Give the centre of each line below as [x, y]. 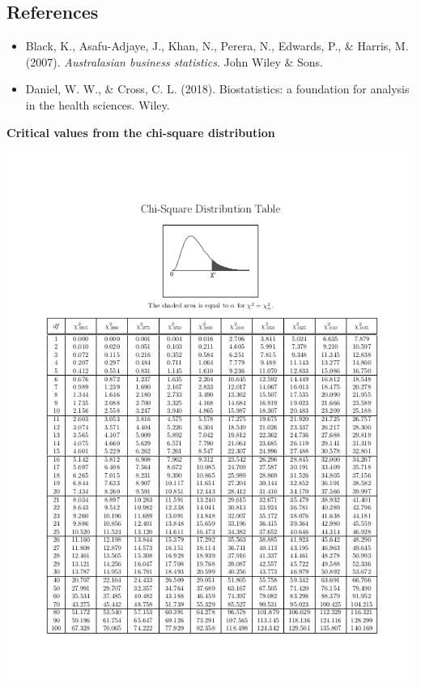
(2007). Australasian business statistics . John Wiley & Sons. [174, 61]
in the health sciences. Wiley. [98, 104]
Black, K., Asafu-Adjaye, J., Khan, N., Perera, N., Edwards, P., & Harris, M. [217, 46]
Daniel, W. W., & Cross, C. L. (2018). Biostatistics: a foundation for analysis [217, 89]
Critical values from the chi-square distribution [141, 132]
